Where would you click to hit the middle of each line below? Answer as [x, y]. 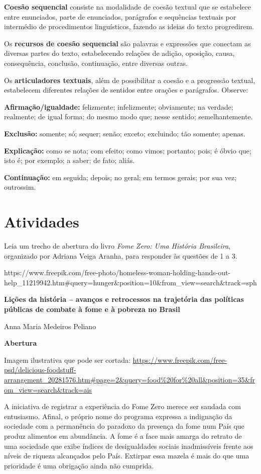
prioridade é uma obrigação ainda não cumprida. [79, 465]
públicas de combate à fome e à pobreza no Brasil [92, 309]
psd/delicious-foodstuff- [40, 370]
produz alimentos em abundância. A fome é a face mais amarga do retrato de [123, 436]
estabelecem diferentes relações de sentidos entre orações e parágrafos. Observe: [126, 90]
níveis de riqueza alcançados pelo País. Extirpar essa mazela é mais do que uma [127, 456]
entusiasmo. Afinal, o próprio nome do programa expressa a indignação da [118, 416]
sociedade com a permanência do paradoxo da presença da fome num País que [124, 426]
